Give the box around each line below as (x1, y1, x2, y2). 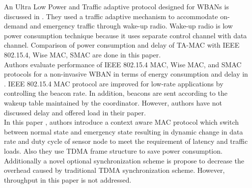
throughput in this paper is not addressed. (4, 174, 132, 185)
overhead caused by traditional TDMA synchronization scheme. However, (4, 165, 225, 175)
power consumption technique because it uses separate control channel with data (4, 30, 247, 40)
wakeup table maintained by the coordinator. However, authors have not (4, 97, 222, 107)
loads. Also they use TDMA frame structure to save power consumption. (4, 145, 223, 156)
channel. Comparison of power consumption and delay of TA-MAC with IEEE (4, 40, 240, 50)
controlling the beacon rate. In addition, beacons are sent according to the (4, 88, 227, 98)
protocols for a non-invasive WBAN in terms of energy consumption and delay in (4, 69, 248, 79)
